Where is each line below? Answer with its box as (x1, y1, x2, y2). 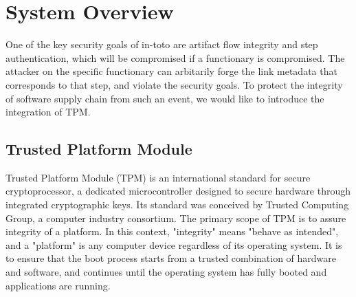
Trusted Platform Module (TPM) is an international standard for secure (5, 170, 311, 184)
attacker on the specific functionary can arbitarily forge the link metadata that (5, 64, 337, 78)
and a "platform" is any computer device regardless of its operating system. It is (5, 237, 342, 252)
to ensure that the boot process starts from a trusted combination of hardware (5, 251, 337, 265)
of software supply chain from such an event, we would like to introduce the (5, 91, 324, 105)
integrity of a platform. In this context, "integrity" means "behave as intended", (5, 224, 339, 239)
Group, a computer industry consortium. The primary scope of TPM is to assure (5, 210, 346, 225)
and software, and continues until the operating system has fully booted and (5, 265, 327, 279)
